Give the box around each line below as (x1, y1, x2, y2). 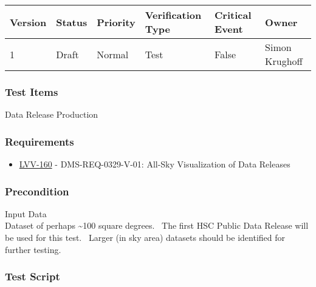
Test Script (5, 269, 60, 284)
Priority (97, 15, 136, 29)
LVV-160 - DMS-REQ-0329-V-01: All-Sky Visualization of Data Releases (19, 158, 290, 171)
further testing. (5, 243, 61, 255)
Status (56, 15, 88, 29)
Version (10, 15, 47, 29)
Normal (97, 47, 129, 61)
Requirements (5, 133, 74, 149)
